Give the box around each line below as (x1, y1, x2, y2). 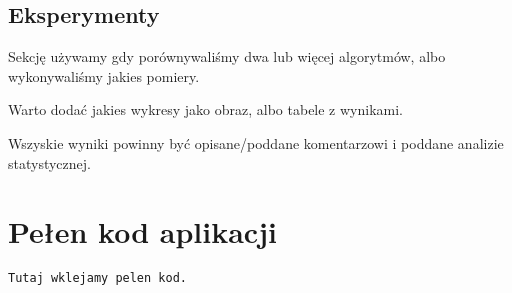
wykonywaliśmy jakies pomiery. (8, 65, 200, 86)
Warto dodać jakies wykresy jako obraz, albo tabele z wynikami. (8, 99, 404, 120)
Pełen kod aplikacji (8, 211, 277, 252)
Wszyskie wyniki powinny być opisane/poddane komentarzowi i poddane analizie (8, 132, 504, 153)
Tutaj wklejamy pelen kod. (8, 271, 187, 286)
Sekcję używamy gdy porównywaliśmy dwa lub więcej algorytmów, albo (8, 46, 446, 67)
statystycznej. (8, 152, 91, 173)
